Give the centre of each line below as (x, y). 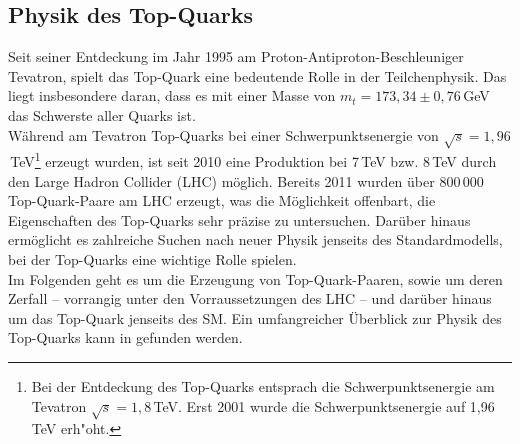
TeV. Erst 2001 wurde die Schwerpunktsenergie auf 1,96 (324, 405)
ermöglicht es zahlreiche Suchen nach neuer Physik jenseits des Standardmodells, (255, 239)
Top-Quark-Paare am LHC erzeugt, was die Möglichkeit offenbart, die (222, 200)
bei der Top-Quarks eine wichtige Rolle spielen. (152, 258)
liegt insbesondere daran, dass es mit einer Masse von (172, 95)
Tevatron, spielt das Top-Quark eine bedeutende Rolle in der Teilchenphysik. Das (257, 75)
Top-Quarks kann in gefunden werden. (125, 337)
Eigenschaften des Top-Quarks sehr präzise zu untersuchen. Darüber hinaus (239, 219)
